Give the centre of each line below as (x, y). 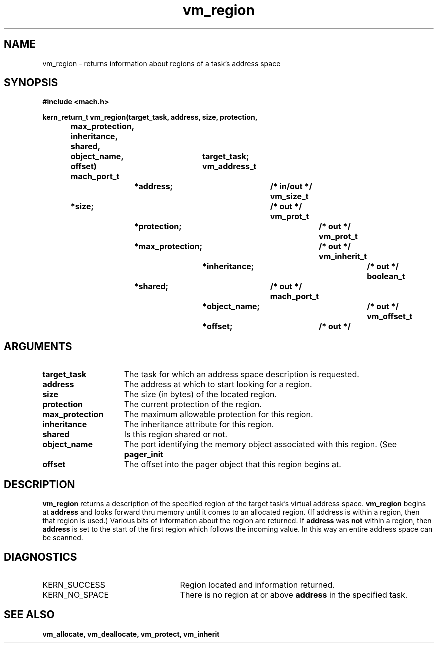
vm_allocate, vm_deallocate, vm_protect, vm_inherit (131, 634)
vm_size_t (289, 197)
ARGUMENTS (38, 346)
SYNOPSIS (31, 83)
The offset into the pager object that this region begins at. (233, 465)
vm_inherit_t (343, 257)
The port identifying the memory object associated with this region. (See (261, 445)
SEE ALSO (29, 615)
